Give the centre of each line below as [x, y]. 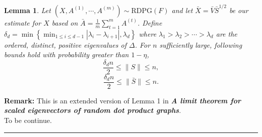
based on [65, 22]
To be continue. [28, 120]
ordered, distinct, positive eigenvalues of [65, 44]
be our [239, 10]
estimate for [23, 22]
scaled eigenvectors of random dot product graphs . [93, 110]
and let [182, 10]
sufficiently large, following [201, 44]
